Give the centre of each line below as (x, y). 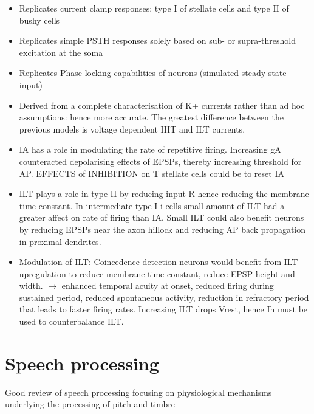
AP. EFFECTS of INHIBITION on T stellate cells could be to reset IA (152, 173)
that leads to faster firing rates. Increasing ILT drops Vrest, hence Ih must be (163, 309)
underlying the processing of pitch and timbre (90, 404)
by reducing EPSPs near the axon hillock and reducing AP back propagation (162, 229)
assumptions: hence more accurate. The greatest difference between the (151, 117)
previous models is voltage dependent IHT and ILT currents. (132, 129)
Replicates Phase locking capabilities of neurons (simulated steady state (153, 73)
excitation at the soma (61, 52)
